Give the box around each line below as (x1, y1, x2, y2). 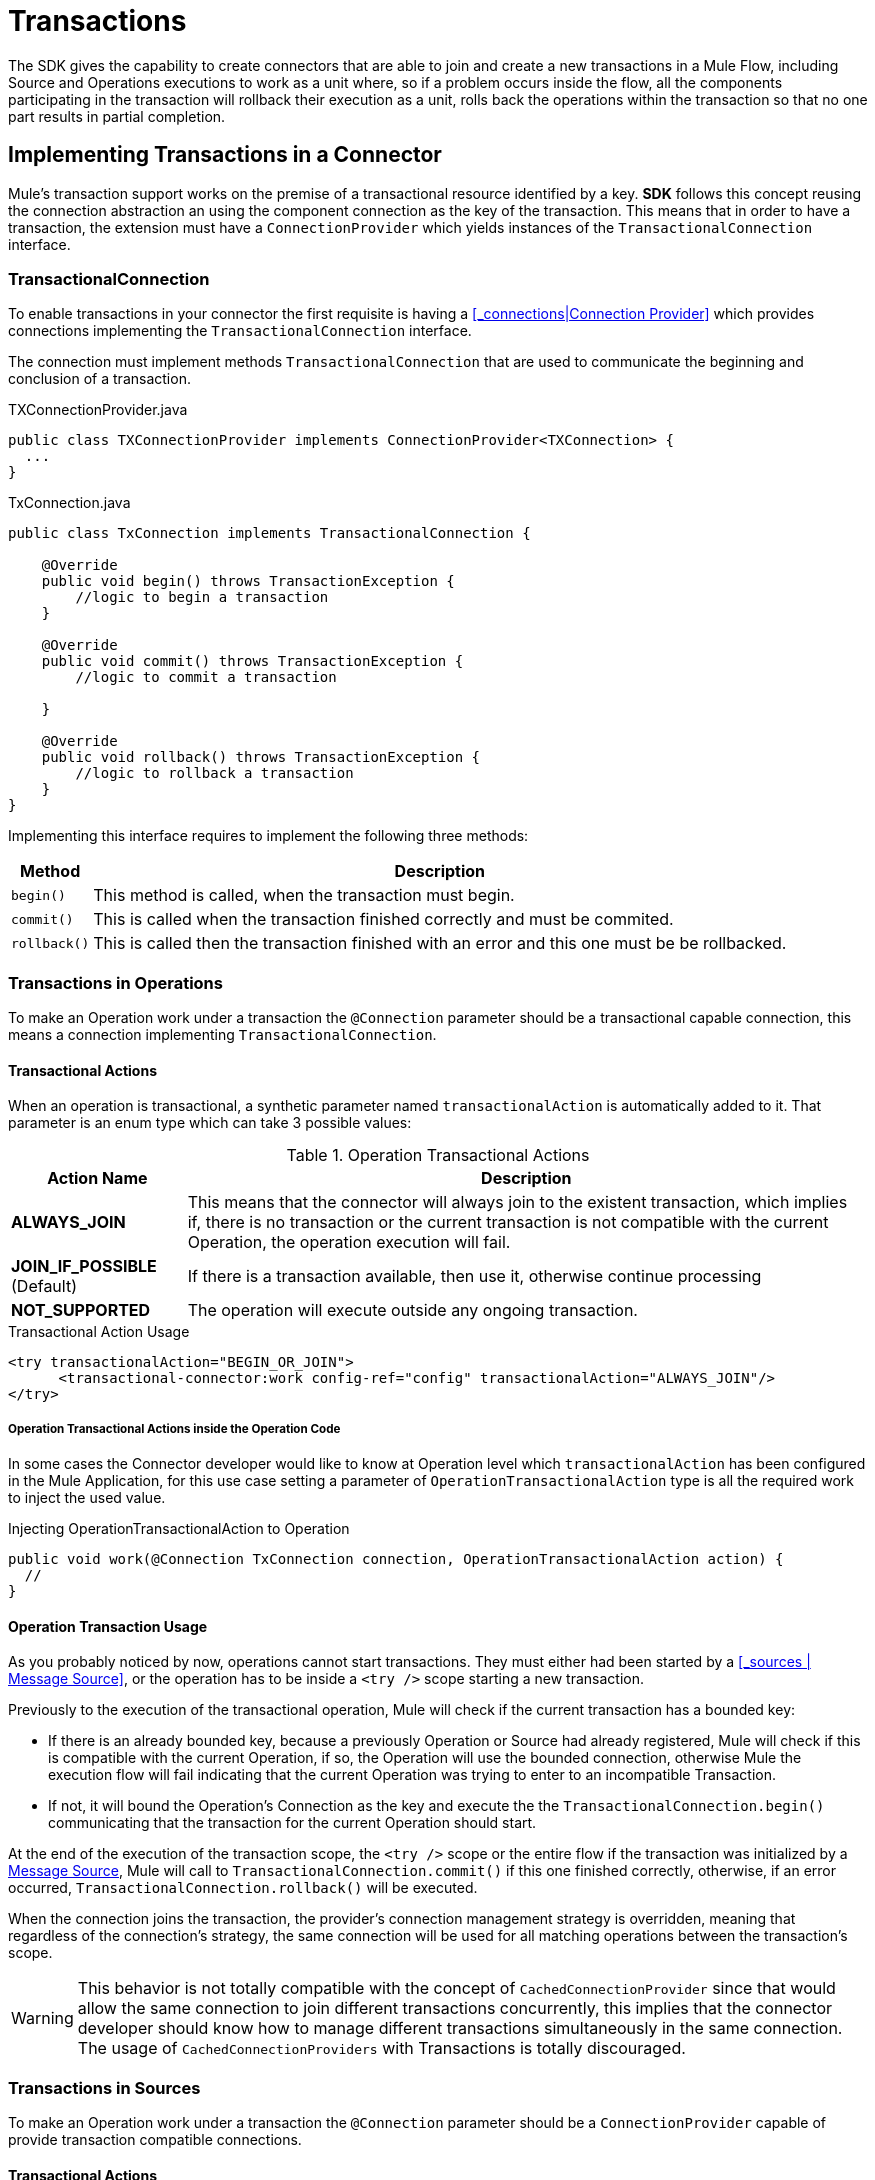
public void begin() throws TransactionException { (41, 573, 455, 590)
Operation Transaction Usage (8, 1617, 208, 1635)
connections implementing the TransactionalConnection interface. (8, 322, 472, 340)
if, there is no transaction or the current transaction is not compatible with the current (187, 1212, 829, 1233)
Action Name (47, 1168, 148, 1189)
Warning (11, 2008, 74, 2029)
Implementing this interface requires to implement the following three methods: (8, 827, 529, 845)
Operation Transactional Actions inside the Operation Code (8, 1421, 341, 1436)
